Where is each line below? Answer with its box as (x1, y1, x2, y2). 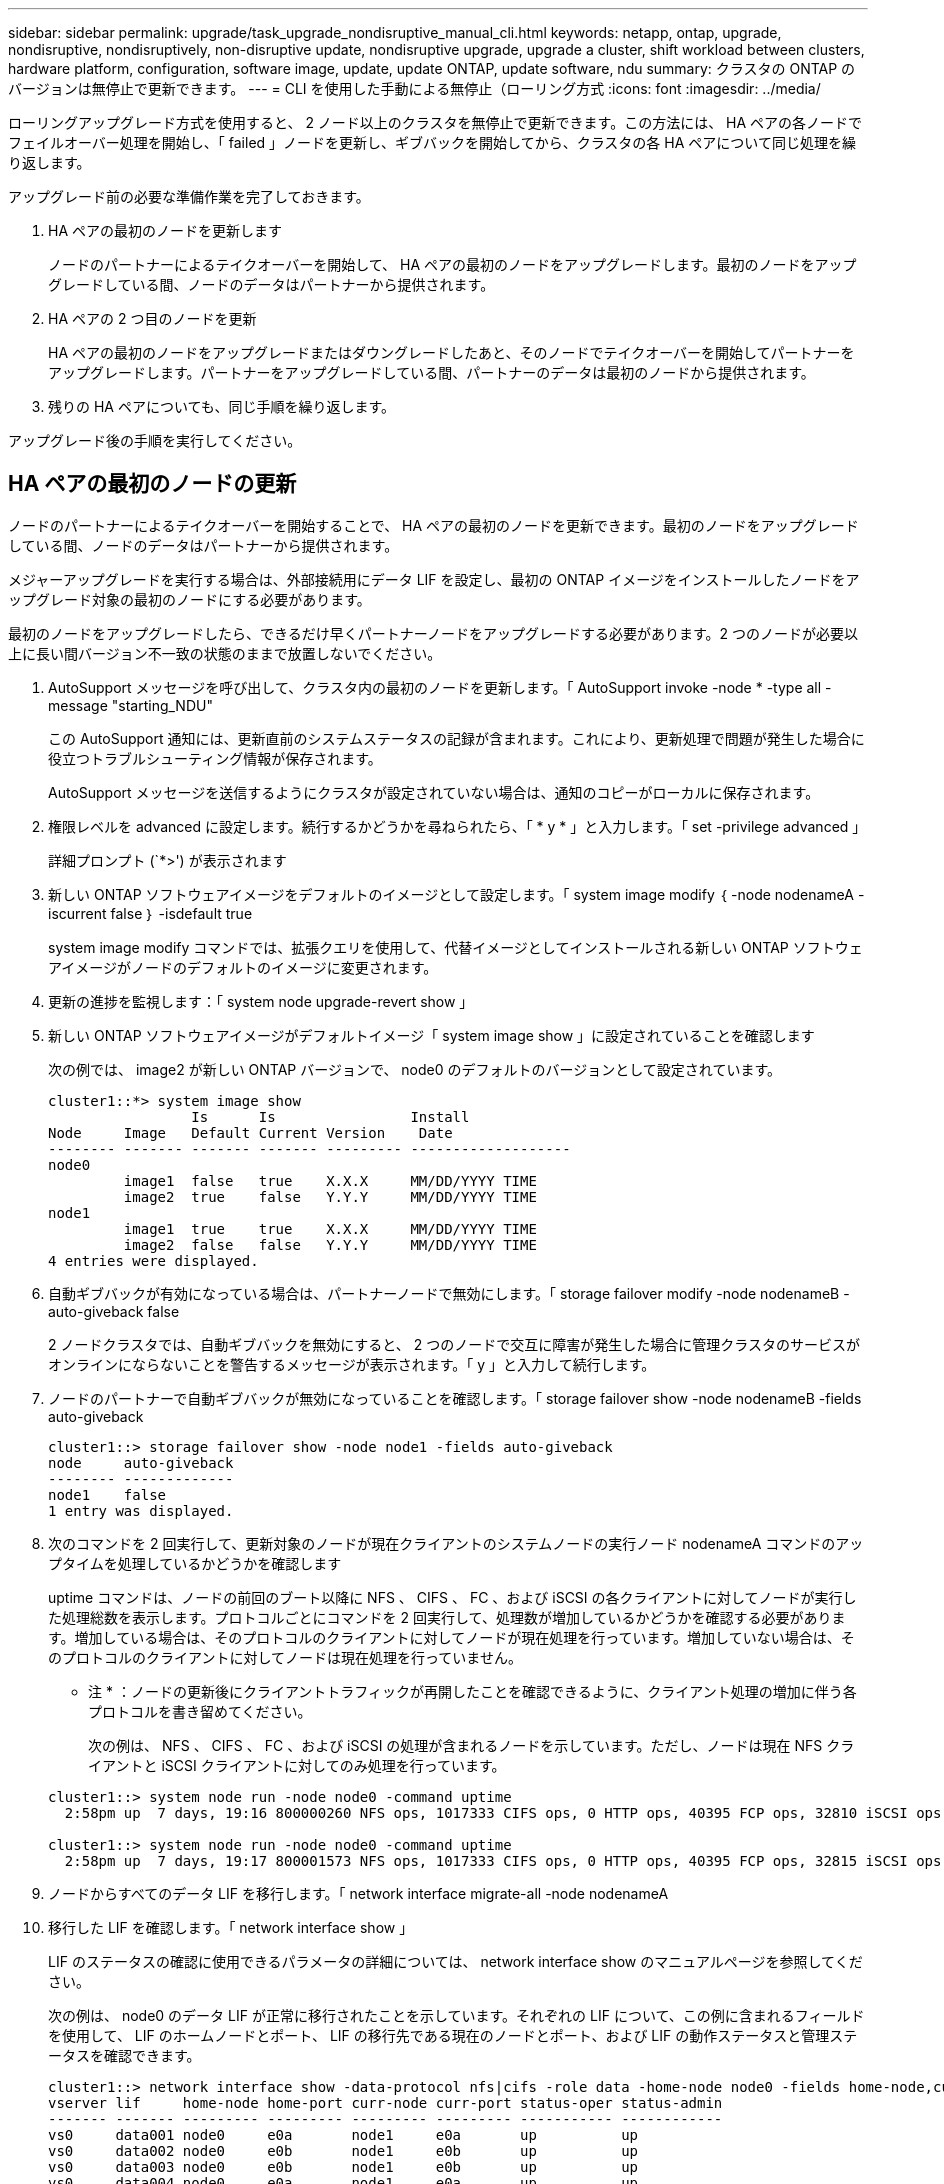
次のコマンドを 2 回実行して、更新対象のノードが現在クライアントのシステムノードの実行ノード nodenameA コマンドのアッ (48, 1534, 864, 1552)
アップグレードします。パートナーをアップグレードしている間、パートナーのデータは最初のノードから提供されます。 (48, 364, 815, 381)
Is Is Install (191, 1108, 470, 1125)
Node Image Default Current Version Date (48, 1124, 453, 1141)
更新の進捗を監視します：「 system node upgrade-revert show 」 (48, 992, 474, 1010)
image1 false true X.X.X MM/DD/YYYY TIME (123, 1172, 537, 1189)
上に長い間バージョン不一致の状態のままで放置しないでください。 (8, 644, 442, 662)
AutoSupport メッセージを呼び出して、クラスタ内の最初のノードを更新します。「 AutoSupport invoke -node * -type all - (48, 678, 832, 696)
